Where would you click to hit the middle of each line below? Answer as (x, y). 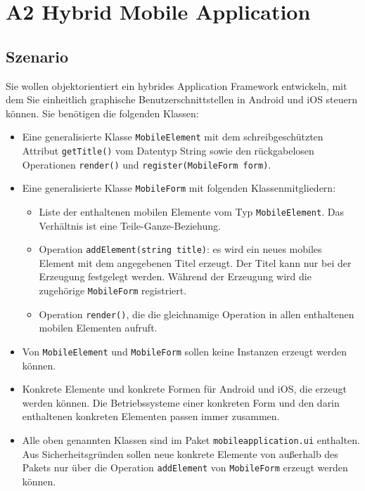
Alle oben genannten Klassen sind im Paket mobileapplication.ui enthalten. (191, 440)
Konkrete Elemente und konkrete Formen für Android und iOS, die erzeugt (184, 389)
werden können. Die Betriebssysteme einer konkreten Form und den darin (181, 402)
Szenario (37, 56)
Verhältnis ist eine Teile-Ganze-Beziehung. (130, 225)
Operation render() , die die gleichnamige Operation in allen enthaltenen (197, 314)
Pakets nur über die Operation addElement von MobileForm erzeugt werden (185, 467)
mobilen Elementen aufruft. (98, 328)
